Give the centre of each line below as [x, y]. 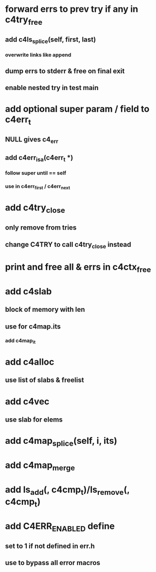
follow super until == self [36, 173]
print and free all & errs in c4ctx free [78, 268]
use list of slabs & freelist [45, 380]
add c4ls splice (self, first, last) [51, 40]
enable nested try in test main [52, 88]
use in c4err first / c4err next [38, 187]
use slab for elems [34, 419]
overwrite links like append [38, 55]
